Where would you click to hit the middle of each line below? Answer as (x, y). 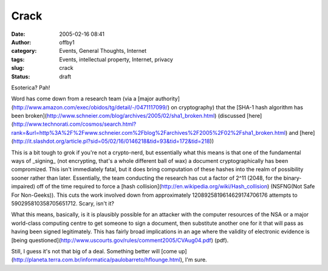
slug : (18, 68)
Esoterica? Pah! (31, 87)
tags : (18, 59)
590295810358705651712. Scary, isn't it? (63, 203)
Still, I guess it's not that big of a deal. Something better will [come (94, 251)
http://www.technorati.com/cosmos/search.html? (75, 124)
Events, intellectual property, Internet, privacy (116, 59)
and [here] (302, 132)
